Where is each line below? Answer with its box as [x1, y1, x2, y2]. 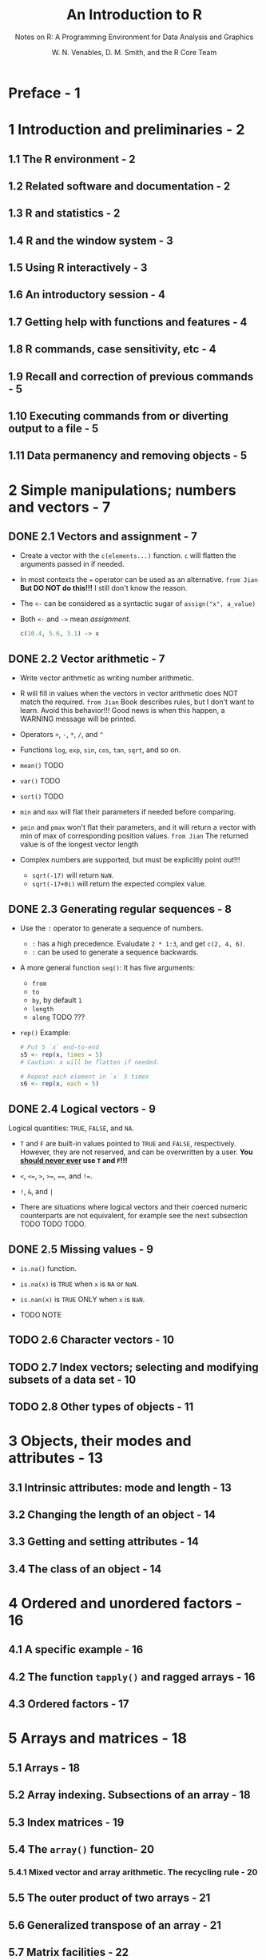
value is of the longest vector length [19, 839, 139, 849]
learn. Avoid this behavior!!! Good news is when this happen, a [19, 706, 225, 715]
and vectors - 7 [8, 498, 111, 516]
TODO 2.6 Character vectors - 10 [8, 1333, 174, 1347]
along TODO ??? [31, 1012, 85, 1022]
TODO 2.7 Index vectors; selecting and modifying [8, 1360, 260, 1374]
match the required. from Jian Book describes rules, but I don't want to [19, 697, 255, 707]
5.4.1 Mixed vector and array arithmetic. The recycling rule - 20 [8, 1866, 258, 1878]
